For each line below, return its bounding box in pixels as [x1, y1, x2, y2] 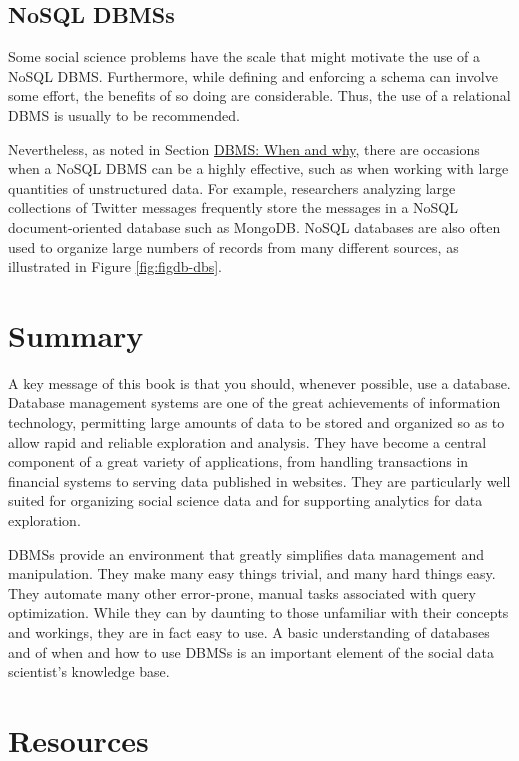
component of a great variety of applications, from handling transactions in [8, 451, 469, 472]
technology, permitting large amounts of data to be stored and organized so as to [8, 412, 505, 433]
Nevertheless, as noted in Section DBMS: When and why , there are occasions [8, 138, 480, 159]
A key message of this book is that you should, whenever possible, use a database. [8, 372, 511, 393]
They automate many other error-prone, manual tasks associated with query [8, 582, 476, 603]
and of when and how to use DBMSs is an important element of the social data [8, 641, 495, 662]
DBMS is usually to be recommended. [8, 104, 240, 125]
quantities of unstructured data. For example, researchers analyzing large [8, 177, 456, 198]
